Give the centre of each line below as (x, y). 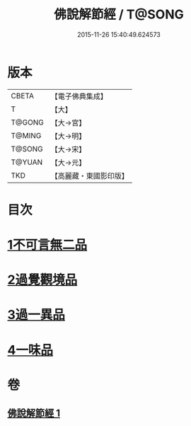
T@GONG (27, 122)
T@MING (26, 135)
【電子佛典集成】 (79, 96)
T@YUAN (27, 162)
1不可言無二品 (47, 245)
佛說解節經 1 (34, 414)
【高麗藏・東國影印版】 (89, 175)
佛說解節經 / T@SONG (119, 15)
